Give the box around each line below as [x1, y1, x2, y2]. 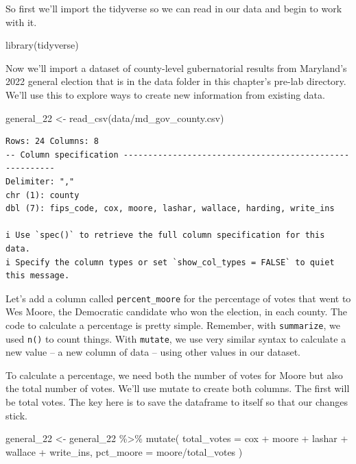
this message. [5, 271, 70, 281]
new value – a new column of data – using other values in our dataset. [5, 345, 301, 359]
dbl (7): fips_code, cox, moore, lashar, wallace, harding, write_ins [5, 204, 335, 214]
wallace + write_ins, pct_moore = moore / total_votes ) [5, 444, 243, 459]
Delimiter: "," [5, 176, 75, 186]
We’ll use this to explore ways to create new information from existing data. [5, 87, 325, 101]
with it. [5, 14, 37, 29]
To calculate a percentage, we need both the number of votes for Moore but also [5, 367, 343, 382]
